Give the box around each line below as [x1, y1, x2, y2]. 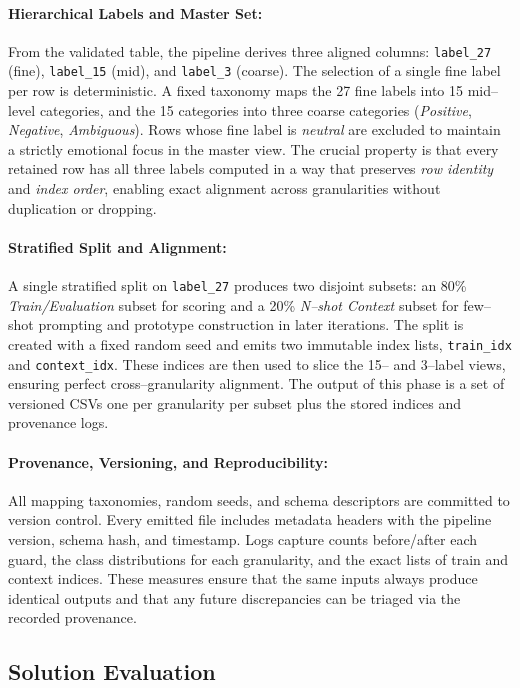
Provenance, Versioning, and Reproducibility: [8, 451, 328, 472]
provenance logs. [8, 412, 109, 433]
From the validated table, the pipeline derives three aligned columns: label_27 [8, 40, 492, 61]
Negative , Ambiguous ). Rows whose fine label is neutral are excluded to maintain [8, 119, 501, 140]
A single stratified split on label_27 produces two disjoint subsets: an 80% [8, 275, 467, 296]
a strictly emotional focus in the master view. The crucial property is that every [8, 138, 499, 159]
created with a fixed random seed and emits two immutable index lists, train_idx [8, 333, 512, 354]
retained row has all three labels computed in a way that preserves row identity [8, 158, 494, 179]
